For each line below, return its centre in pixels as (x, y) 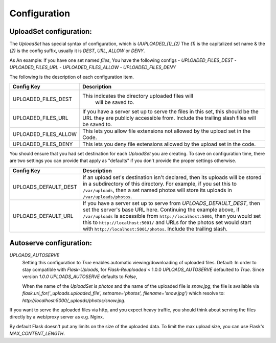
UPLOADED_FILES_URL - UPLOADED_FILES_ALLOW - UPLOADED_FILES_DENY (93, 67)
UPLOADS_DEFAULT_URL (43, 216)
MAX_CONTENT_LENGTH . (37, 334)
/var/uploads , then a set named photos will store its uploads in (157, 190)
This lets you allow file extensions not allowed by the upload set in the (166, 131)
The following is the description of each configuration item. (72, 77)
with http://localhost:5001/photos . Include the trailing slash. (155, 228)
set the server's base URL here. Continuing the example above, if (161, 210)
